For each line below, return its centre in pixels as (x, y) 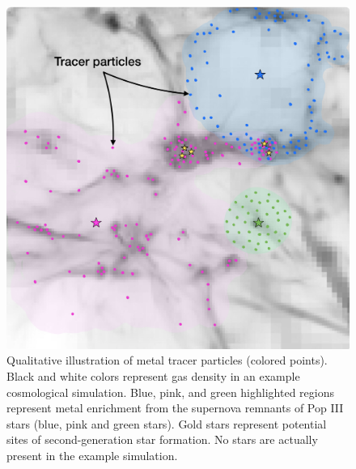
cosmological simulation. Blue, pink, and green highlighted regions (170, 392)
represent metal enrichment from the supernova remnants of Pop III (175, 408)
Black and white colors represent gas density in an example (153, 375)
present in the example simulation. (92, 455)
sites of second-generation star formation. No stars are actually (162, 439)
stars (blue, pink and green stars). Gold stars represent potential (167, 423)
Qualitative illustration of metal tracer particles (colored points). (167, 360)
